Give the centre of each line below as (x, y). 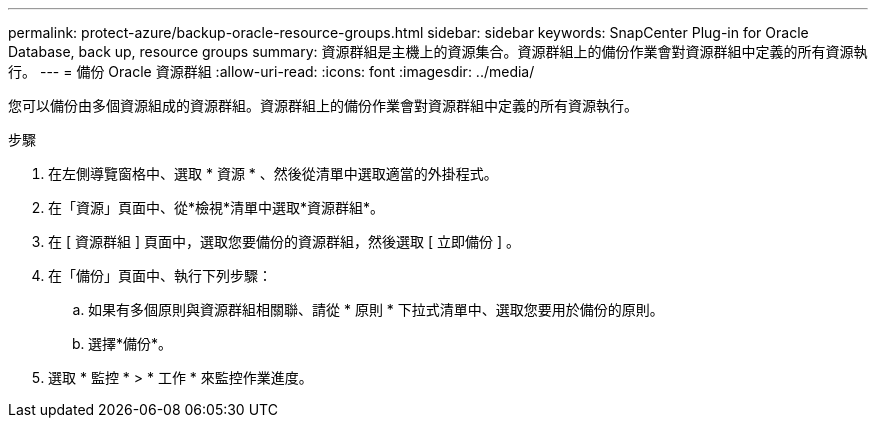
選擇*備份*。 (130, 343)
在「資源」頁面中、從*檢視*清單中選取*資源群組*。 (216, 207)
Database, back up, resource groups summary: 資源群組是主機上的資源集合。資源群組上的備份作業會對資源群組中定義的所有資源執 (438, 51)
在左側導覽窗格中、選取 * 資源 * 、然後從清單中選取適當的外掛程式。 (273, 173)
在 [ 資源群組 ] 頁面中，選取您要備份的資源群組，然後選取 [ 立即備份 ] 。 (284, 241)
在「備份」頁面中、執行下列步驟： (160, 275)
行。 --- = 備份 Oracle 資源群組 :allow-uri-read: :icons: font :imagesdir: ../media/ (271, 71)
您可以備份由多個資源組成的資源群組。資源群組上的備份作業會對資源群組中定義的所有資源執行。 (323, 105)
